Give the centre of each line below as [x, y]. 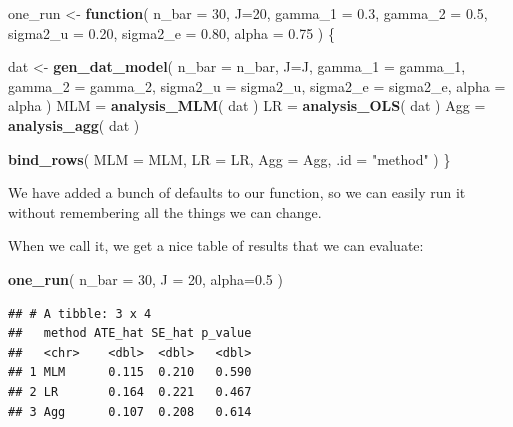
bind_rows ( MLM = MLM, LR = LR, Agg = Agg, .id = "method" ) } [229, 158]
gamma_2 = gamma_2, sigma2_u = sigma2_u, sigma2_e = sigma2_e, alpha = [257, 85]
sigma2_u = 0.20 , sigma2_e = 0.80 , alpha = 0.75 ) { [171, 32]
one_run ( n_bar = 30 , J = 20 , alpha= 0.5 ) [145, 278]
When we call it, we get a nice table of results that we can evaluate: [216, 245]
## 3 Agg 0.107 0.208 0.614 [130, 411]
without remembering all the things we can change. [165, 211]
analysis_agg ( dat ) [74, 124]
